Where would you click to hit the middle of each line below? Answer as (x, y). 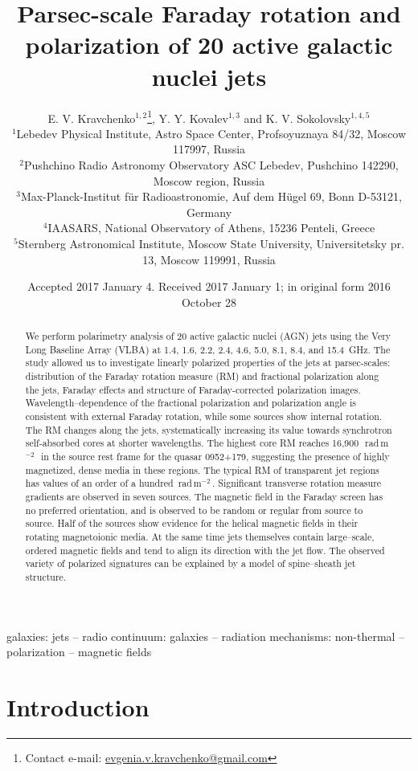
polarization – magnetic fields (79, 652)
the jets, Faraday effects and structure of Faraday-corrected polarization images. (193, 389)
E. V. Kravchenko (92, 118)
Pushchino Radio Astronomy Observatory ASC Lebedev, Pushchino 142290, (211, 164)
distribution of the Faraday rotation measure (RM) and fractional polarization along (202, 376)
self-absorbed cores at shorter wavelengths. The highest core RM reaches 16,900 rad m (207, 443)
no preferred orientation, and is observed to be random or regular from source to (194, 510)
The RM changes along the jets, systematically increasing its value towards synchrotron (209, 429)
